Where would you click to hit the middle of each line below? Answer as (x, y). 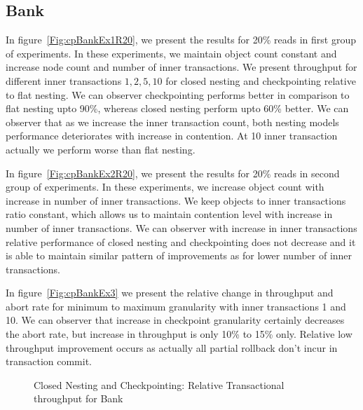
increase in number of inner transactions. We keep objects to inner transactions (176, 200)
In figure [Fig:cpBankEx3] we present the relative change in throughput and (170, 293)
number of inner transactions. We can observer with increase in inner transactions (181, 227)
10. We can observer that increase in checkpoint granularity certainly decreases (175, 320)
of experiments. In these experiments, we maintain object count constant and (171, 53)
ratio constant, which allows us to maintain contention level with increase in (169, 214)
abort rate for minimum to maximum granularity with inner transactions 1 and (176, 306)
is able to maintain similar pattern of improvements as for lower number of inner (179, 255)
